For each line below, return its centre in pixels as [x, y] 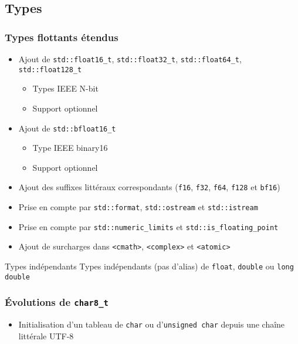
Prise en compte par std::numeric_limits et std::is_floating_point [148, 226]
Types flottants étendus [62, 37]
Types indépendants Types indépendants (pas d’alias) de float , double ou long [149, 266]
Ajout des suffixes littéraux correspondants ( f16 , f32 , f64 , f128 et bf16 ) [149, 187]
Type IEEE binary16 [70, 148]
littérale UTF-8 [46, 335]
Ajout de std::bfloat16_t [67, 128]
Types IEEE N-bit [65, 88]
